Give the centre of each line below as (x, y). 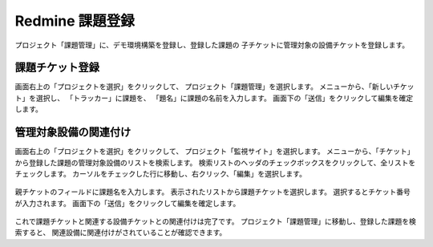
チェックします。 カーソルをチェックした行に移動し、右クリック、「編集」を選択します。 (160, 173)
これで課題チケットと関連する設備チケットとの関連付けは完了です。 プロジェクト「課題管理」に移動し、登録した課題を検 (215, 221)
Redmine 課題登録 (75, 21)
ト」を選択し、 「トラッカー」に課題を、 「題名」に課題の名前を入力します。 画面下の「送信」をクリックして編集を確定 (214, 98)
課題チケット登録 (57, 68)
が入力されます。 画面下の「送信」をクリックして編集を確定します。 (127, 203)
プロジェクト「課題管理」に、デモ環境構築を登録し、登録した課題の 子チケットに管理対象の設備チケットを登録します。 (212, 45)
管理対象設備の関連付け (73, 132)
